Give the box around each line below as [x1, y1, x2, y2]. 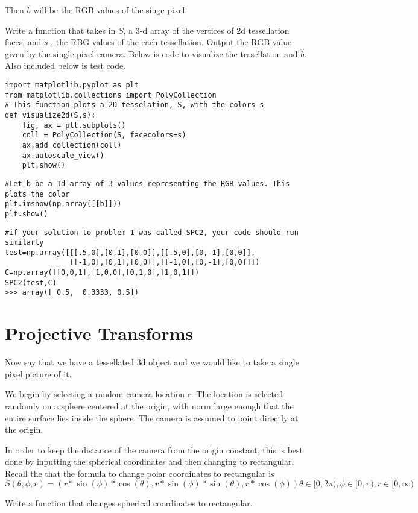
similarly [5, 238, 44, 247]
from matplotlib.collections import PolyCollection [5, 90, 217, 99]
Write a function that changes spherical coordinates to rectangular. [5, 496, 253, 509]
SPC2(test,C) [5, 278, 57, 287]
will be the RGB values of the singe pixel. [33, 4, 188, 16]
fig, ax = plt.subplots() [22, 121, 126, 130]
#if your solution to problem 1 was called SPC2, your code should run [5, 228, 299, 237]
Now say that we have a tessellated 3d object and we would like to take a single [5, 356, 299, 368]
